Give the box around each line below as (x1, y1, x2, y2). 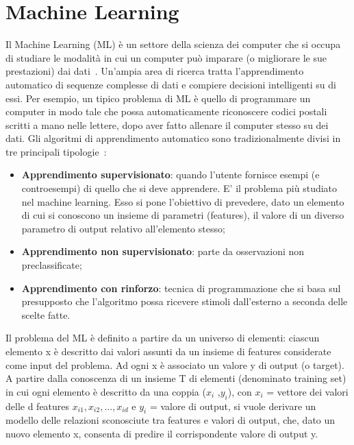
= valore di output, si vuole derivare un (149, 398, 316, 413)
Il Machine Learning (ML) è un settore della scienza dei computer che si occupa (5, 37, 341, 51)
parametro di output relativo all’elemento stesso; (21, 221, 225, 235)
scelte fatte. (21, 307, 71, 322)
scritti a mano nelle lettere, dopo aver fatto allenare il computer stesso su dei (5, 117, 329, 132)
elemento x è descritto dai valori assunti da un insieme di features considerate (5, 344, 331, 358)
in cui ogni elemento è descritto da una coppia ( (5, 384, 206, 398)
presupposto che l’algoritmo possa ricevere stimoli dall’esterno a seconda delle (21, 294, 348, 309)
